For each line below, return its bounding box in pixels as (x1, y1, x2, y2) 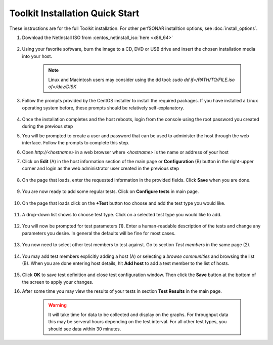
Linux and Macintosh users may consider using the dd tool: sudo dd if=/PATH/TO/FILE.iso (48, 76, 235, 83)
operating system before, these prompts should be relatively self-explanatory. (22, 104, 185, 111)
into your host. (22, 53, 53, 59)
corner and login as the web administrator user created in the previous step (22, 165, 179, 172)
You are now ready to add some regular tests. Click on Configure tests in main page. (22, 188, 199, 195)
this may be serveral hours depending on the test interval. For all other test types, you (48, 319, 227, 325)
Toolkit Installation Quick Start (9, 8, 140, 19)
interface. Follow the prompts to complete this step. (22, 140, 129, 146)
